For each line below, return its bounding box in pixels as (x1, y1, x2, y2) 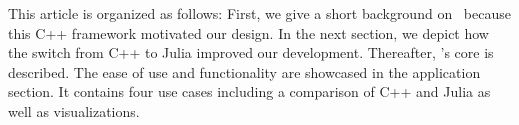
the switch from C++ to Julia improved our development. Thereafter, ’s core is (8, 42, 494, 63)
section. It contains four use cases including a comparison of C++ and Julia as (8, 81, 491, 102)
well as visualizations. (8, 100, 140, 121)
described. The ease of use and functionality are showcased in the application (8, 61, 481, 82)
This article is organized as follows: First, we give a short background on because (8, 3, 511, 23)
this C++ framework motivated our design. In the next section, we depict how (8, 22, 489, 43)
